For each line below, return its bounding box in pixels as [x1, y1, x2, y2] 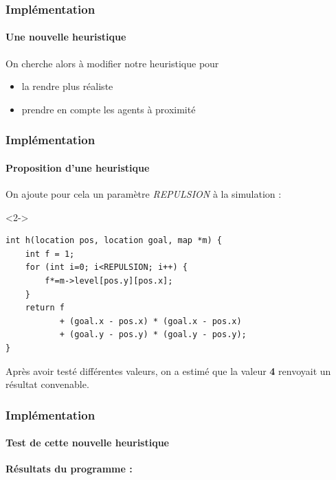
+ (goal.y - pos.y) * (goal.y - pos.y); [59, 330, 247, 340]
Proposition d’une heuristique [5, 160, 150, 174]
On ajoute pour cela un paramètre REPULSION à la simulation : [5, 187, 282, 201]
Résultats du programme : [5, 461, 133, 476]
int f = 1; [25, 249, 75, 259]
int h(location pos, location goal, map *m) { [5, 236, 222, 246]
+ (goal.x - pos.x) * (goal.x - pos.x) [59, 316, 242, 326]
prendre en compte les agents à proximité [21, 102, 196, 116]
